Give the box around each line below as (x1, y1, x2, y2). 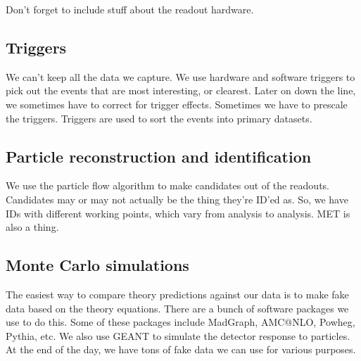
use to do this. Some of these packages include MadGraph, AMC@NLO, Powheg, (6, 315, 355, 329)
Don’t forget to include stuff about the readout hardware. (6, 2, 254, 16)
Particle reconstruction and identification (6, 145, 312, 167)
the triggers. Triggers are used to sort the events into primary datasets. (6, 110, 312, 125)
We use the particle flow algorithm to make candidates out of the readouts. (6, 178, 329, 193)
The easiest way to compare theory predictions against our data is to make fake (6, 286, 349, 301)
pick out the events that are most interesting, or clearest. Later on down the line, (6, 83, 356, 98)
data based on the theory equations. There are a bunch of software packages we (6, 300, 349, 315)
